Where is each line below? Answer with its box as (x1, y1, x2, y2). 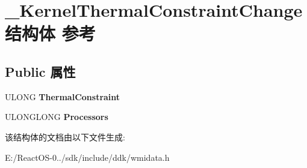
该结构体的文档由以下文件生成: (5, 130, 125, 143)
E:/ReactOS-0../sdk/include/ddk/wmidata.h (5, 151, 170, 163)
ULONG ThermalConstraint (5, 90, 120, 103)
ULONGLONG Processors (5, 110, 108, 123)
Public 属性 (5, 62, 76, 80)
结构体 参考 (5, 21, 96, 46)
